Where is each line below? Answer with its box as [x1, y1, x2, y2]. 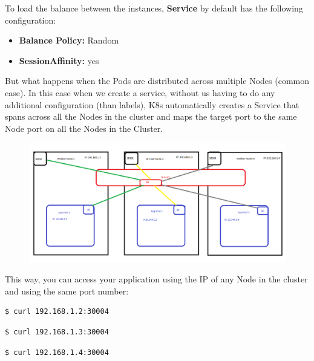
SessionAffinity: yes [19, 54, 99, 67]
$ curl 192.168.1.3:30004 [5, 328, 109, 336]
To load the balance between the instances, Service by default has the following [5, 2, 303, 14]
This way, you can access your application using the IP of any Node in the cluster [5, 273, 308, 285]
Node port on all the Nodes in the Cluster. [5, 122, 163, 134]
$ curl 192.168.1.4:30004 [5, 348, 109, 357]
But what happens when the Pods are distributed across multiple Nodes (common [5, 74, 310, 87]
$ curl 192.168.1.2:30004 [5, 307, 109, 316]
